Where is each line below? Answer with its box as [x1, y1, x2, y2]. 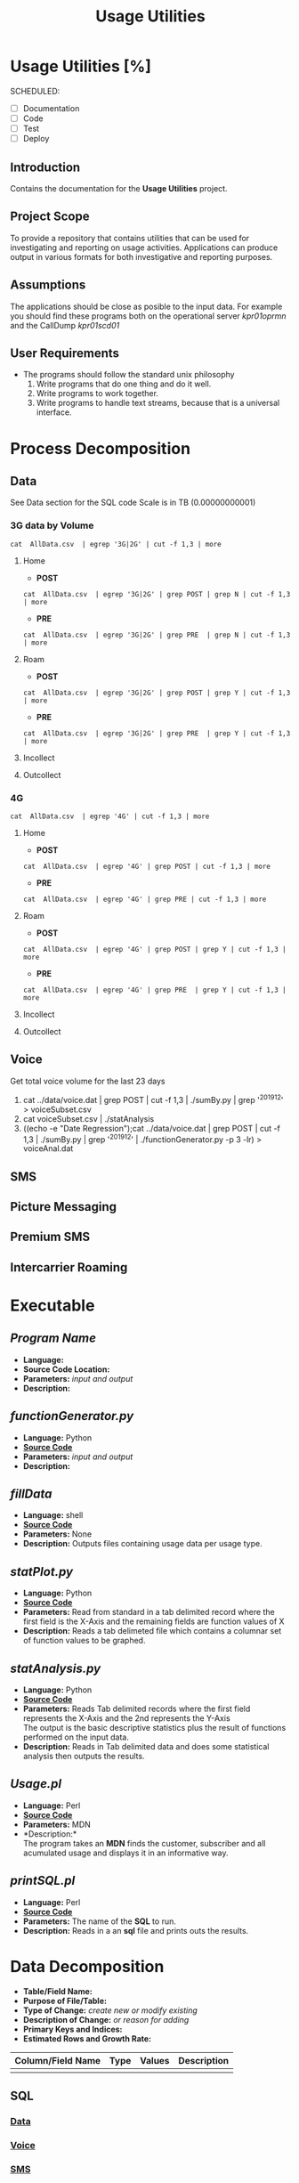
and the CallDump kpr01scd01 [10, 320, 120, 330]
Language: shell [22, 1510, 84, 1521]
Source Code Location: [22, 1364, 110, 1375]
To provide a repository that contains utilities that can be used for [10, 232, 250, 243]
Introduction [10, 159, 81, 174]
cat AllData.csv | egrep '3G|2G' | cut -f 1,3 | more [10, 540, 222, 548]
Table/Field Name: [22, 1985, 93, 1996]
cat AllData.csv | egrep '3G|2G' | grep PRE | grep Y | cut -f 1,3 [22, 728, 291, 738]
